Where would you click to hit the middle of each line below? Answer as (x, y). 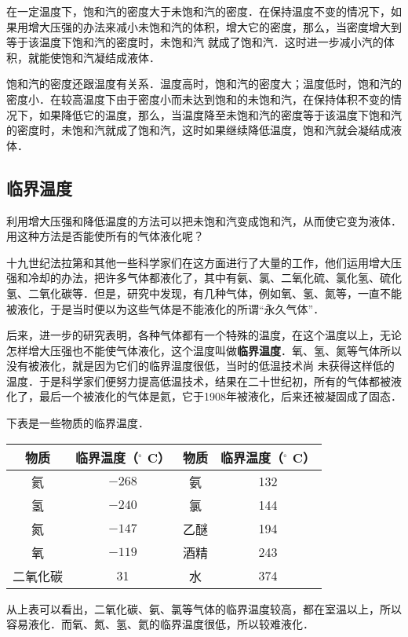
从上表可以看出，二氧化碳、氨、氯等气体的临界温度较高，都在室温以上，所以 (204, 608)
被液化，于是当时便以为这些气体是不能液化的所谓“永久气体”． (166, 308)
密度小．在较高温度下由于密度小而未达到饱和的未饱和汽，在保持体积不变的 (199, 99)
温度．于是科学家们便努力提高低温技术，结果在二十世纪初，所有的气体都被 (199, 381)
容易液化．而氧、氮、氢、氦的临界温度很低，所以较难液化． (160, 624)
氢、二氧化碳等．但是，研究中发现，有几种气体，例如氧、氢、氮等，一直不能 (204, 293)
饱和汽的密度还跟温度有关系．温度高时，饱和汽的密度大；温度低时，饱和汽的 (204, 84)
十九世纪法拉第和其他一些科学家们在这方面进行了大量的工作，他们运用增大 (199, 262)
